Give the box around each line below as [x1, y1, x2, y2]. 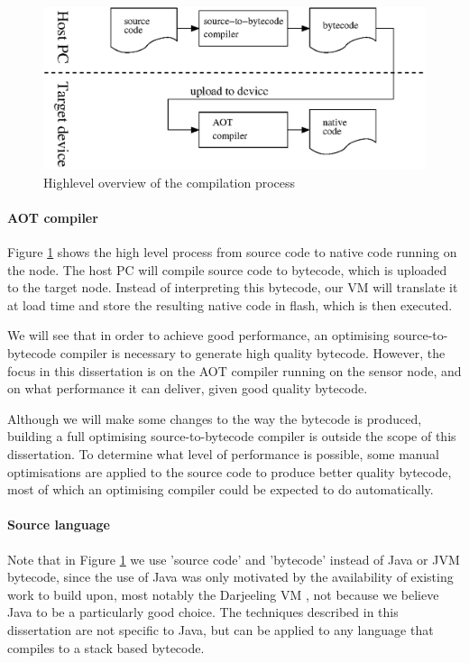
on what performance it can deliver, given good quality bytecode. [7, 379, 368, 398]
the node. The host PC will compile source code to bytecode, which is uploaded [7, 260, 447, 279]
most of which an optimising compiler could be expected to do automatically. [7, 480, 434, 499]
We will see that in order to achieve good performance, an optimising [7, 326, 390, 345]
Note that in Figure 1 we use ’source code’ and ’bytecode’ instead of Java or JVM [7, 549, 460, 568]
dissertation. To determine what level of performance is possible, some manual [7, 445, 439, 464]
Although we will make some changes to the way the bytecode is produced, [7, 409, 422, 428]
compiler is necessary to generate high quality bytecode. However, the [60, 344, 446, 363]
